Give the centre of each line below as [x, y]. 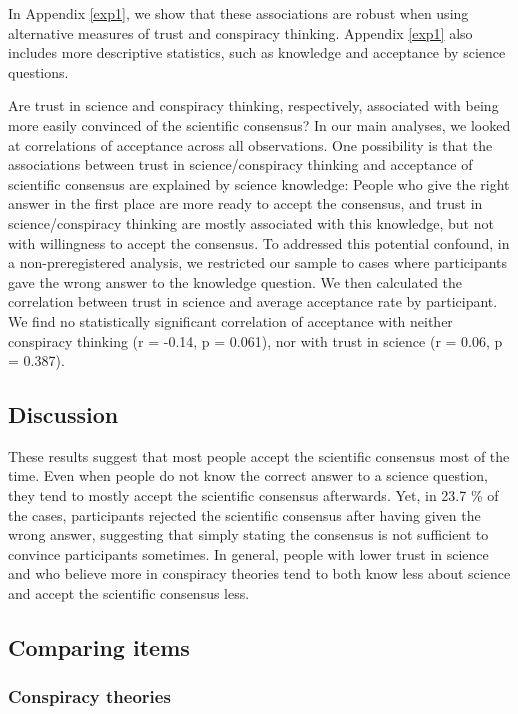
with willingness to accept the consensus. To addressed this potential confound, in [259, 242]
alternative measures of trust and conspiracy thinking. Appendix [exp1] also [240, 32]
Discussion [63, 414]
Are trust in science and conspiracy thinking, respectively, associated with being [253, 105]
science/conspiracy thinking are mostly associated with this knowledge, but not [251, 222]
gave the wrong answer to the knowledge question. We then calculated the [235, 281]
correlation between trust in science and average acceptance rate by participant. [253, 301]
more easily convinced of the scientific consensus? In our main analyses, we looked [259, 124]
